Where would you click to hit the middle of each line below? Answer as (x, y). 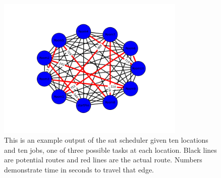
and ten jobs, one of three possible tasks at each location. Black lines (111, 150)
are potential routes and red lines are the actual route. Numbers (103, 160)
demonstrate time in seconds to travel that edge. (79, 170)
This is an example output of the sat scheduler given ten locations (106, 140)
